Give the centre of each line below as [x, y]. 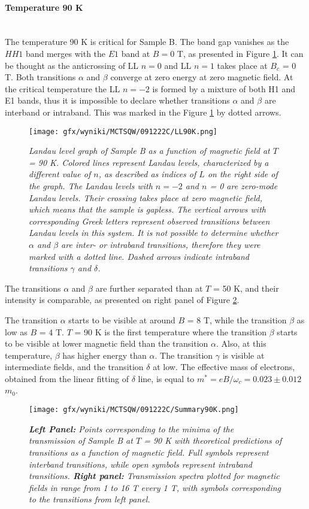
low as [16, 331]
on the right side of [243, 174]
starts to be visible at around [122, 319]
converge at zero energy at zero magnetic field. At [202, 77]
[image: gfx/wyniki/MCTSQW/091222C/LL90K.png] [123, 131]
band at [136, 53]
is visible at [243, 355]
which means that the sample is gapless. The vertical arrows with [147, 209]
